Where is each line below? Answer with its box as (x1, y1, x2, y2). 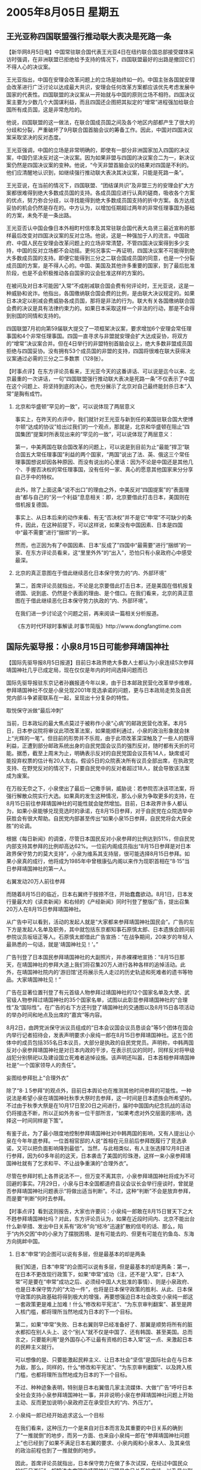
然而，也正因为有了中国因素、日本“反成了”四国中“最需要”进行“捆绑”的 (14, 542, 187, 549)
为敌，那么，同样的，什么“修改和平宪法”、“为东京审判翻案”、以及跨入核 (14, 1363, 193, 1370)
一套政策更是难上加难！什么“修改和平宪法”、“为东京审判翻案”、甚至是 (14, 1300, 187, 1307)
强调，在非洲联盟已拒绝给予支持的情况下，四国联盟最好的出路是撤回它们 (16, 56, 195, 63)
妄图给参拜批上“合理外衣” (6, 1074, 69, 1081)
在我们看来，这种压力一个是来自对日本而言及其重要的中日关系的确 (14, 1424, 178, 1431)
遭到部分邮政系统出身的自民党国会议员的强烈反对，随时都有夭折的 (26, 742, 190, 749)
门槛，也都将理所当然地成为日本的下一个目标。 (14, 1371, 130, 1378)
